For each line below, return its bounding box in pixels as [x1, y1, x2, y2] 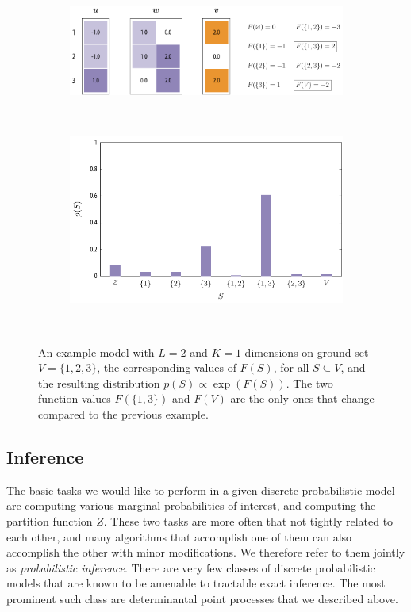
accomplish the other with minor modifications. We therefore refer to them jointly [6, 544, 405, 560]
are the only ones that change [230, 390, 375, 407]
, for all [273, 359, 309, 376]
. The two [286, 374, 333, 391]
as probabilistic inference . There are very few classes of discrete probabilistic [6, 559, 375, 576]
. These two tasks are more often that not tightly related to [103, 512, 394, 529]
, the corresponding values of [97, 359, 236, 376]
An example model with [38, 343, 155, 360]
